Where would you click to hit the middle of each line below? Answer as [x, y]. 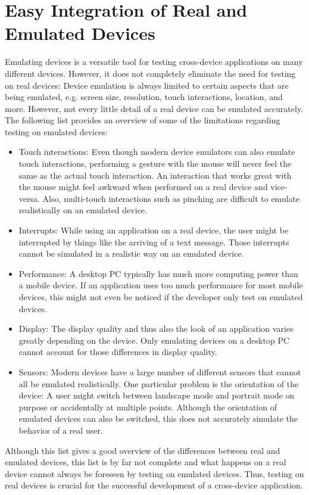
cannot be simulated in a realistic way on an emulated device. [131, 253]
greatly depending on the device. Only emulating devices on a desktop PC [154, 340]
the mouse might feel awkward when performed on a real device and [143, 187]
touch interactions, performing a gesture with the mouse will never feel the [155, 164]
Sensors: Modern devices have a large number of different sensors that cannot [160, 371]
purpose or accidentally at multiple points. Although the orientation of [148, 407]
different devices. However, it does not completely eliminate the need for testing [150, 73]
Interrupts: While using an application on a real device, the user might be [154, 230]
